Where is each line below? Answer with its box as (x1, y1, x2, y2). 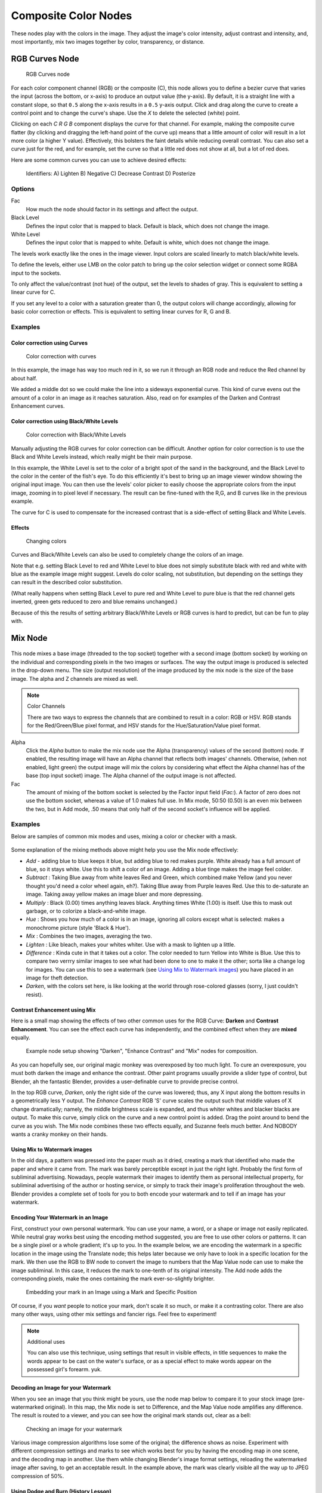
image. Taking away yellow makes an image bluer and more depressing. (26, 890, 203, 898)
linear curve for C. (11, 288, 56, 296)
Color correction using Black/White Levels (11, 417, 119, 425)
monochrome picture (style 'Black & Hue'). (26, 924, 131, 931)
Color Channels (27, 702, 66, 710)
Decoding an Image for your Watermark (11, 1384, 112, 1391)
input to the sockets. (11, 269, 61, 277)
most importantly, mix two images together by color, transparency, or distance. (11, 38, 205, 45)
